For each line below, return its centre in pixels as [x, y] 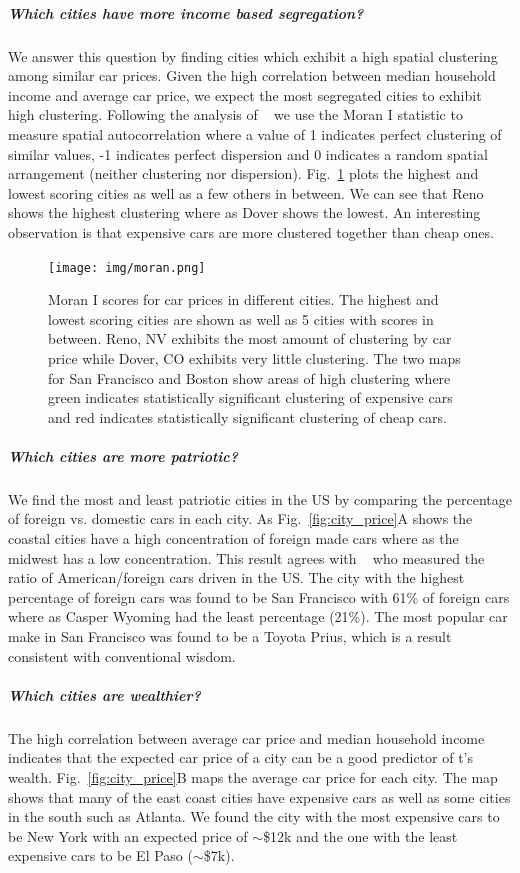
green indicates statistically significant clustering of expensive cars [250, 397]
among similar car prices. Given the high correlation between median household [252, 75]
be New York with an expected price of [128, 835]
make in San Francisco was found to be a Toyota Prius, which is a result [230, 636]
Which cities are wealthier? [104, 694]
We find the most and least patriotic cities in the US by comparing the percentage [260, 498]
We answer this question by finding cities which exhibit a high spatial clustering [253, 55]
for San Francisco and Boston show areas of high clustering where [249, 377]
